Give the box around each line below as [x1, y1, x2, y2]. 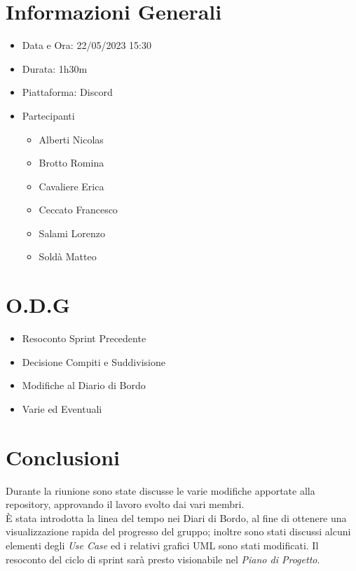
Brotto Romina [39, 155, 104, 170]
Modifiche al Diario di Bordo [22, 378, 146, 393]
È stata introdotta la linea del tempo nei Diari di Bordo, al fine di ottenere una [6, 510, 347, 525]
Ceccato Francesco [39, 202, 118, 217]
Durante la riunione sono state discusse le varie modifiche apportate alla [6, 483, 315, 498]
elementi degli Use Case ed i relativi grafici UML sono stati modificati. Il [6, 538, 319, 553]
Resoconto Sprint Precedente [22, 331, 146, 346]
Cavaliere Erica [39, 178, 104, 193]
